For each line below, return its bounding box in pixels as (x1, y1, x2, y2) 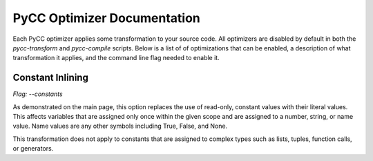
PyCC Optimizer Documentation (12, 10, 200, 26)
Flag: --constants (12, 90, 63, 98)
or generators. (12, 144, 54, 153)
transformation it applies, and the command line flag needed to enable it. (12, 54, 220, 62)
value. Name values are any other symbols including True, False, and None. (12, 122, 228, 131)
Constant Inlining (12, 72, 89, 84)
